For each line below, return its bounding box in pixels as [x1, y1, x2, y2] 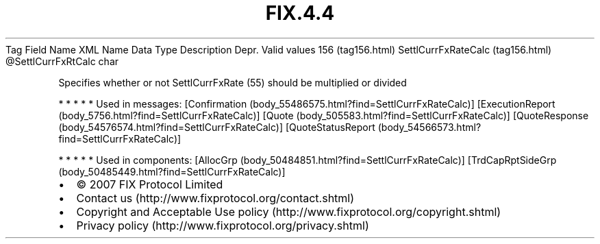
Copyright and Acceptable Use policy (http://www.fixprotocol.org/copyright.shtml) [76, 204, 501, 219]
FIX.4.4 [265, 1, 335, 25]
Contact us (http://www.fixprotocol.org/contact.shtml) [76, 191, 355, 205]
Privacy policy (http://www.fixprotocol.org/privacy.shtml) [76, 218, 369, 232]
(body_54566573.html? [377, 121, 482, 133]
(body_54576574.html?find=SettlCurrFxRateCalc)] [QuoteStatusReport [58, 121, 375, 133]
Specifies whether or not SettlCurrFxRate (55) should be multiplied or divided [58, 76, 407, 88]
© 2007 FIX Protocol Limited [76, 177, 223, 191]
